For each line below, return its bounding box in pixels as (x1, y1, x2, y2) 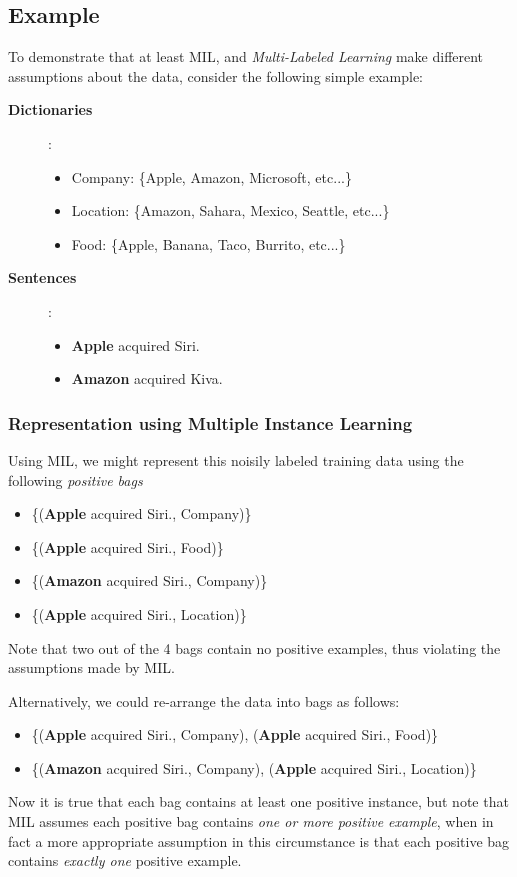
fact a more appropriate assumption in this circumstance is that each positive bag (8, 830, 510, 851)
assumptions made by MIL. (8, 657, 175, 678)
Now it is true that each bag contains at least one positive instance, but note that (8, 791, 509, 812)
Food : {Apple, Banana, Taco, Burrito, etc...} (71, 233, 346, 254)
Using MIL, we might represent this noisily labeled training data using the (8, 449, 464, 470)
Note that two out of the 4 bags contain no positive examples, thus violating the (8, 637, 501, 658)
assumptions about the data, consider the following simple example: (8, 65, 423, 86)
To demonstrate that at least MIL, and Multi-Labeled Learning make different (8, 46, 484, 67)
